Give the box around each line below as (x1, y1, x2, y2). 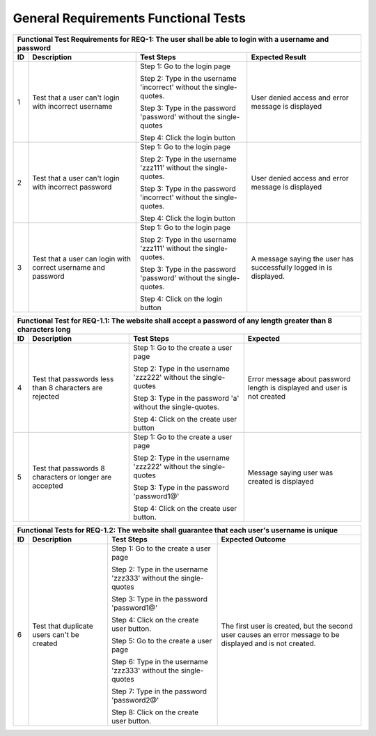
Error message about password (247, 374, 351, 383)
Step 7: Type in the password (111, 687, 207, 696)
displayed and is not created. (221, 638, 316, 648)
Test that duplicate (32, 621, 93, 631)
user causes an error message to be (221, 629, 340, 639)
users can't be (32, 629, 79, 639)
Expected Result (251, 52, 306, 62)
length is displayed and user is (247, 383, 347, 392)
